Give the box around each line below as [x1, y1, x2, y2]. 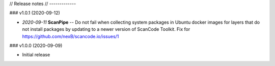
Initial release [22, 52, 50, 58]
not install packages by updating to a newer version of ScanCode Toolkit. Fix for [22, 26, 190, 32]
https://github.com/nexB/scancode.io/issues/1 [22, 33, 119, 39]
